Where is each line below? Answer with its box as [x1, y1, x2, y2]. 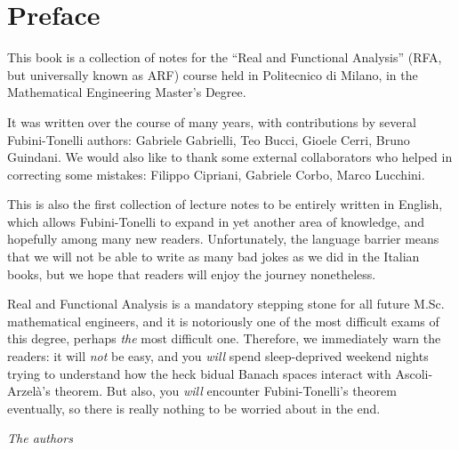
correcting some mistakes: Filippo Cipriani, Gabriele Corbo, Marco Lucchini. [7, 165, 425, 183]
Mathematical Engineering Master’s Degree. [7, 83, 246, 101]
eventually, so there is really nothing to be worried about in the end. [7, 398, 381, 417]
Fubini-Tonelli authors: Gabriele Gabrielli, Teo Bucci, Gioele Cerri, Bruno [7, 130, 410, 149]
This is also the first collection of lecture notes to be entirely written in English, [7, 195, 443, 213]
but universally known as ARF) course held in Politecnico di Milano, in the [7, 65, 418, 84]
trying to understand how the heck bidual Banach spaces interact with [7, 364, 391, 382]
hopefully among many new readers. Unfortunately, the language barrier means [7, 229, 439, 248]
